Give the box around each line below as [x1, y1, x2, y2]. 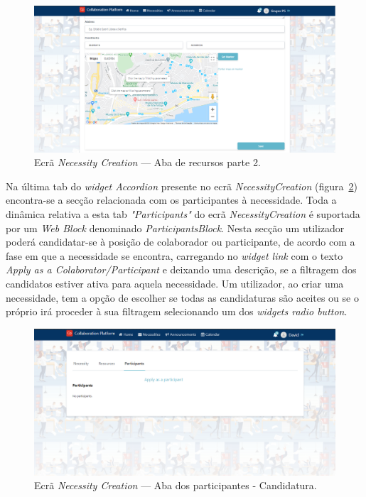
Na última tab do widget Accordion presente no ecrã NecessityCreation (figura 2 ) [6, 178, 357, 193]
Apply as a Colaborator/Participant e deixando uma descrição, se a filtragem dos [6, 262, 357, 277]
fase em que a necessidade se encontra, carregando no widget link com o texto [6, 248, 343, 263]
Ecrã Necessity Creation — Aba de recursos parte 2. [34, 155, 261, 170]
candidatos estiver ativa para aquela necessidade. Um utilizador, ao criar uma [6, 275, 344, 290]
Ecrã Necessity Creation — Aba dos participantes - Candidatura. [34, 478, 317, 493]
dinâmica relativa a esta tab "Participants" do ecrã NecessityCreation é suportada [6, 206, 360, 221]
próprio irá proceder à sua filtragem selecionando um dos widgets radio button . [6, 304, 348, 319]
